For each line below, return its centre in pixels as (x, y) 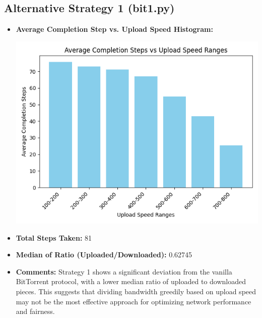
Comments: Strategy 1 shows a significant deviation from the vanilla (124, 271)
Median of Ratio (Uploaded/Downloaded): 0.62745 (104, 255)
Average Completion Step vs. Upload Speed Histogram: (114, 29)
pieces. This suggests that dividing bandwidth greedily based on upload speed (136, 291)
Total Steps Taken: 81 (54, 237)
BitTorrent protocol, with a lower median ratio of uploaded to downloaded (131, 281)
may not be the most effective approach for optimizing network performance (134, 301)
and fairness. (35, 311)
